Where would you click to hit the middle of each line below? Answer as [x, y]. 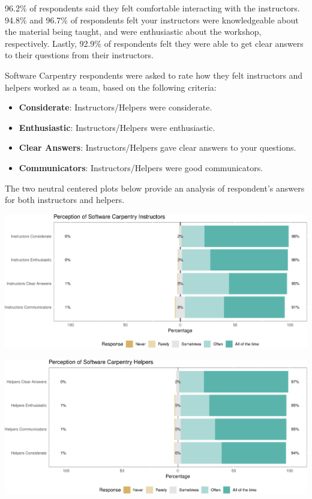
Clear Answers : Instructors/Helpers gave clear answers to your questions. [157, 147]
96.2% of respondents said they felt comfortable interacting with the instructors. [152, 8]
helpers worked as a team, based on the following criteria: [111, 87]
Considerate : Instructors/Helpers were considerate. [115, 107]
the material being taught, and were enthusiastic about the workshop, [133, 32]
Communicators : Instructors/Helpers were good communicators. [141, 167]
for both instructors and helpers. [65, 200]
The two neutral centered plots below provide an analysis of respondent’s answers [155, 188]
